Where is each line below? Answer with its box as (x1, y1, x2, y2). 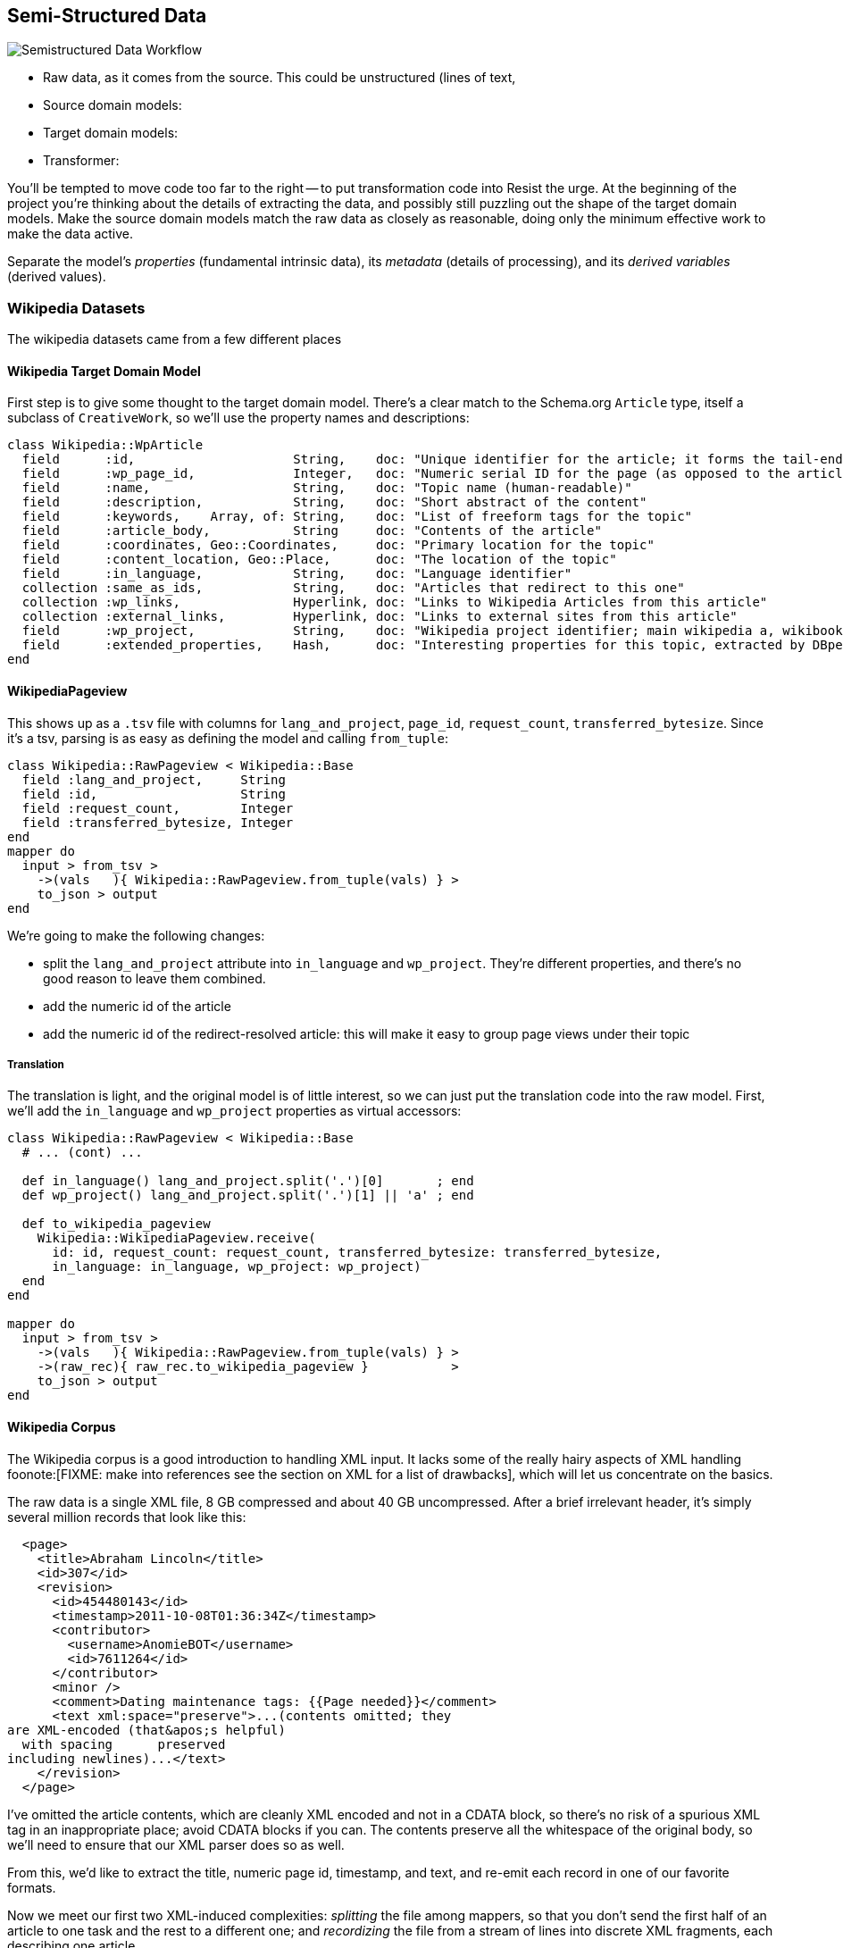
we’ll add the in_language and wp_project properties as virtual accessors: (7, 1103, 462, 1119)
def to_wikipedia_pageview (21, 1216, 211, 1232)
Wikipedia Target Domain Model (7, 363, 201, 379)
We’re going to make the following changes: (7, 927, 265, 943)
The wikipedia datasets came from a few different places (7, 331, 342, 347)
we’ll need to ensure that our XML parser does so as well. (7, 1836, 345, 1852)
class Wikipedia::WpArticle (7, 438, 204, 453)
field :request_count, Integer (21, 800, 294, 815)
